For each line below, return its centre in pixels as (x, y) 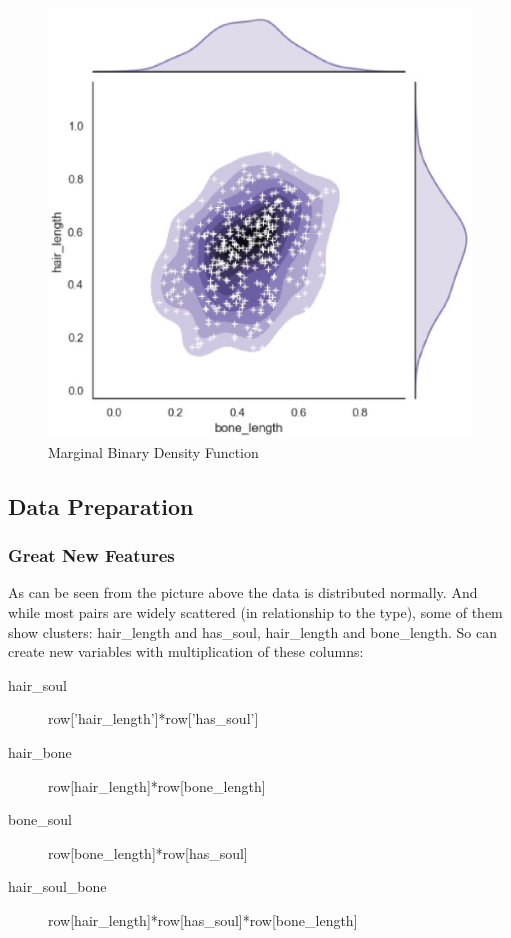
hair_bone (40, 752)
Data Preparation (101, 505)
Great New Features (91, 555)
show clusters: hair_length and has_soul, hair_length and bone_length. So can (253, 631)
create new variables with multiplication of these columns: (186, 651)
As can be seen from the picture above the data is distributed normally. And (243, 592)
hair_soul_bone (57, 886)
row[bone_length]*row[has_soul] (148, 852)
